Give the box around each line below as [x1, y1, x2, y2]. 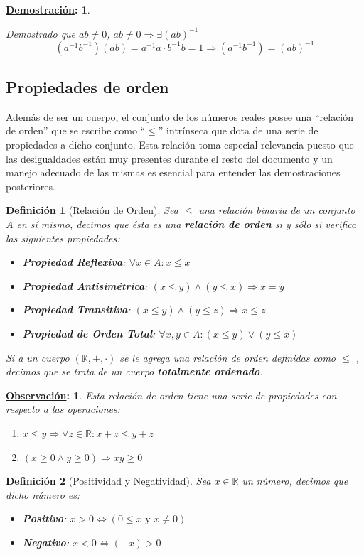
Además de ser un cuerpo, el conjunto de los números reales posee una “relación [6, 109, 354, 124]
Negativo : [22, 534, 70, 549]
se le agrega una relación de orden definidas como [119, 350, 336, 365]
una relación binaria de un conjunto [198, 203, 355, 217]
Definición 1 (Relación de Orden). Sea [6, 203, 178, 217]
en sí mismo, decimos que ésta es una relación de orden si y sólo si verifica [16, 217, 357, 232]
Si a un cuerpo [6, 350, 70, 365]
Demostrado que [6, 26, 76, 41]
